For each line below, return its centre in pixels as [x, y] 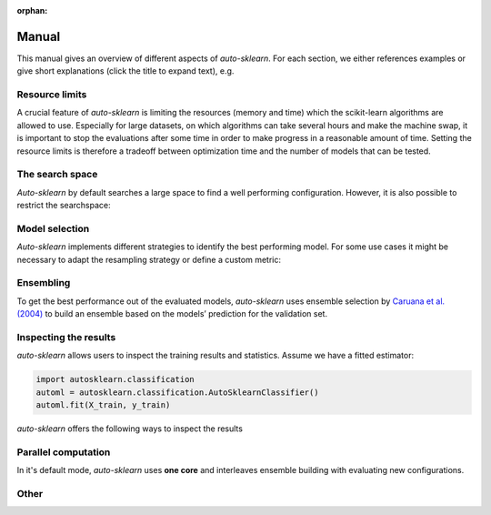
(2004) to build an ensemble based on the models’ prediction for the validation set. [172, 314]
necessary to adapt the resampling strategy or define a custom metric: [149, 259]
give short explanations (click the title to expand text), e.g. [125, 71]
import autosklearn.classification [115, 379]
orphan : [32, 10]
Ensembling [44, 283]
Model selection [53, 228]
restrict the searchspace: [64, 206]
